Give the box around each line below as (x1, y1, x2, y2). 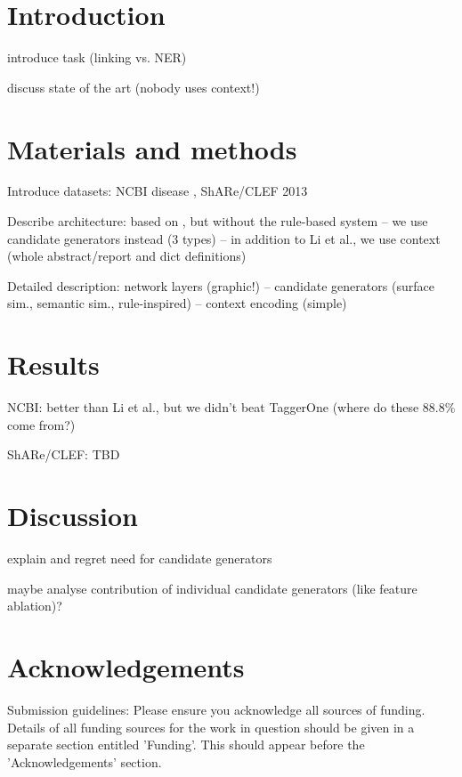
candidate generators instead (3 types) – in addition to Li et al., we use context (7, 229, 441, 247)
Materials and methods (7, 130, 297, 166)
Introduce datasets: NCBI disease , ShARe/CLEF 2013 (7, 182, 308, 200)
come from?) (7, 415, 76, 433)
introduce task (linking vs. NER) (7, 48, 187, 67)
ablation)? (7, 596, 62, 615)
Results (7, 346, 100, 383)
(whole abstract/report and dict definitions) (7, 247, 247, 265)
